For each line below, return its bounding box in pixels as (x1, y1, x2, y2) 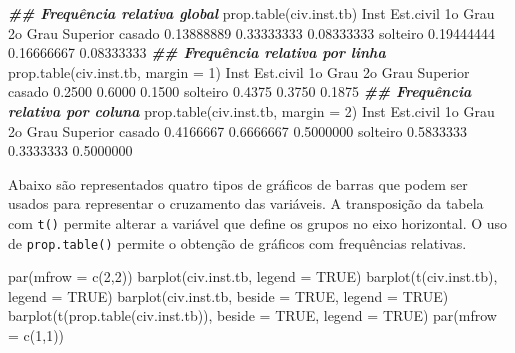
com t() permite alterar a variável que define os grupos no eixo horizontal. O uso (8, 212, 508, 233)
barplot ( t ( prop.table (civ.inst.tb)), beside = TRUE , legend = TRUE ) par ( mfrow (8, 305, 497, 326)
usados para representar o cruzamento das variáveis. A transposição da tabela (8, 193, 484, 214)
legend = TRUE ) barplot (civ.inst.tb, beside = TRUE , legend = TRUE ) (8, 285, 449, 306)
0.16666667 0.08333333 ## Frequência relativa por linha (8, 42, 386, 63)
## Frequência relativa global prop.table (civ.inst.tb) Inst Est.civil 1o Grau (8, 3, 495, 23)
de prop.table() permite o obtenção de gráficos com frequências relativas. (8, 232, 467, 253)
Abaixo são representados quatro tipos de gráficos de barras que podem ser (8, 173, 468, 194)
